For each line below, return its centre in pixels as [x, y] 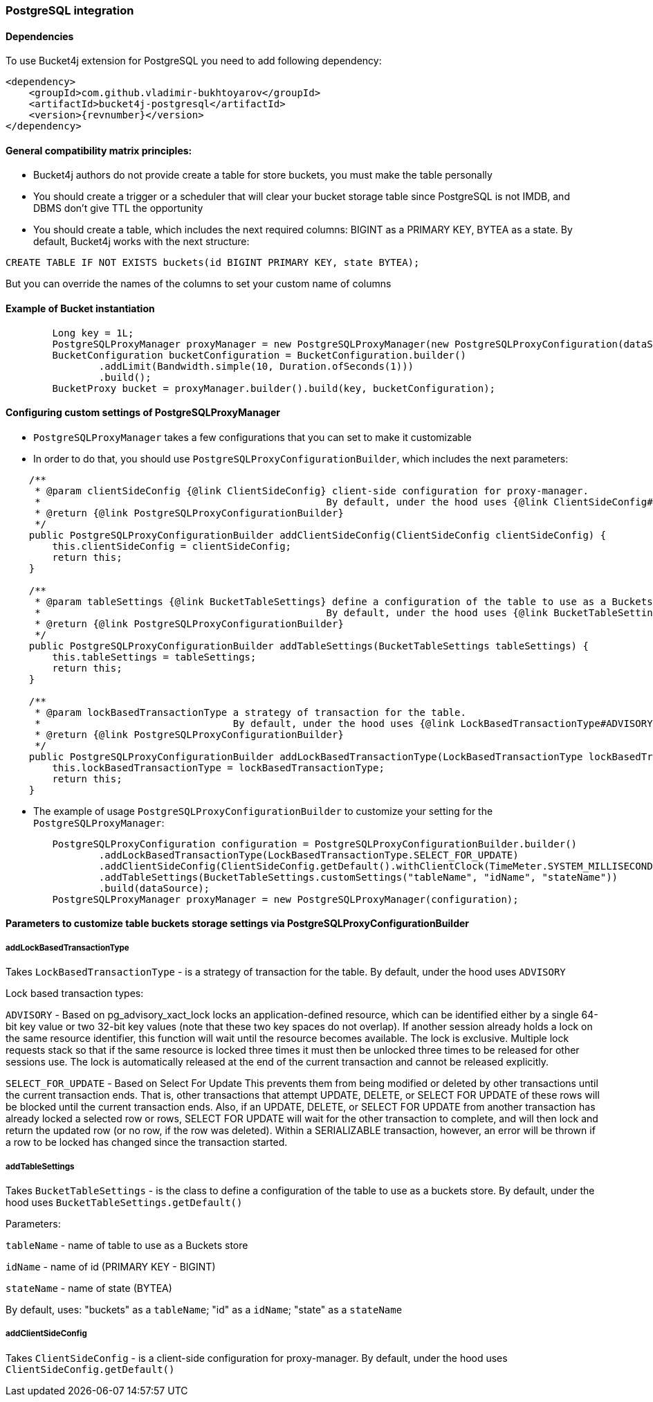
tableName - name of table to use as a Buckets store [127, 1246]
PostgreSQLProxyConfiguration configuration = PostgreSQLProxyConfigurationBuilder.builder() [315, 844]
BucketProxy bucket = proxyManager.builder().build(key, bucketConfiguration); [274, 388]
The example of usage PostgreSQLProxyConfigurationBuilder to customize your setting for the [263, 811]
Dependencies [40, 36]
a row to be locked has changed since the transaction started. [147, 1142]
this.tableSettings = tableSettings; [154, 657]
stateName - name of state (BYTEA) [89, 1288]
